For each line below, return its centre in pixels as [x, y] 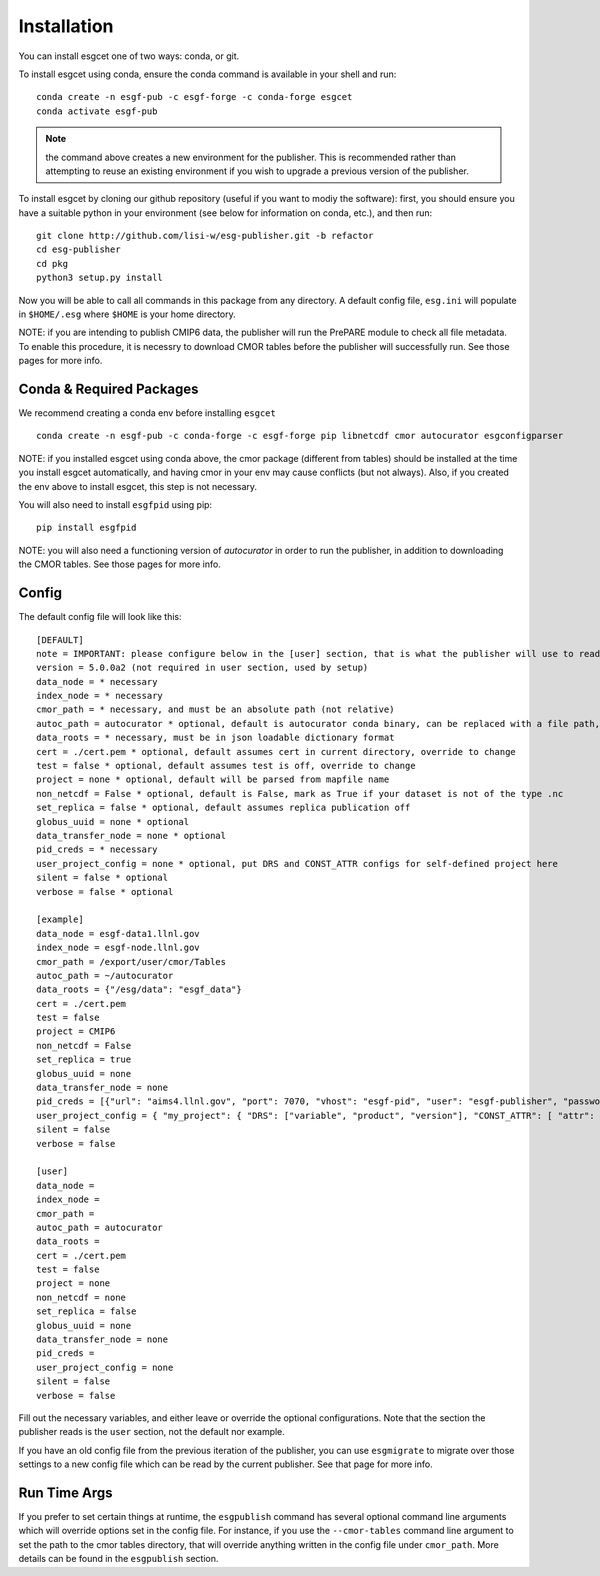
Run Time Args [66, 1492]
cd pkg [52, 263]
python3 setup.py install [100, 278]
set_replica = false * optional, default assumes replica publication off [223, 808]
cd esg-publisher [78, 249]
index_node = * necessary [100, 696]
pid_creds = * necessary [97, 849]
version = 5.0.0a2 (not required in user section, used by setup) [202, 668]
